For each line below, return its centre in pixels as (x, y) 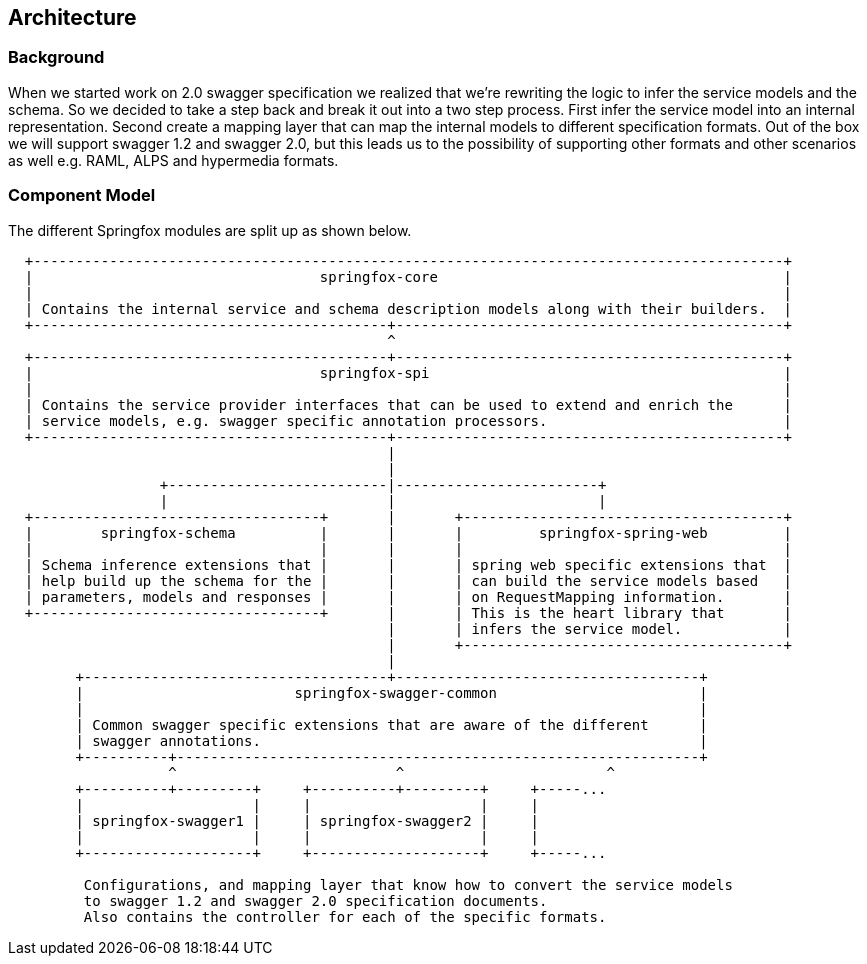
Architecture (72, 17)
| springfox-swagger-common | (391, 692)
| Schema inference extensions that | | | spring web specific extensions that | (408, 564)
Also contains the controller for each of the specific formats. (345, 916)
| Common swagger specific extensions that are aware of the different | (391, 724)
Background (56, 57)
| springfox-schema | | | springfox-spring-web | (408, 532)
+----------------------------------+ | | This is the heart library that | (408, 612)
